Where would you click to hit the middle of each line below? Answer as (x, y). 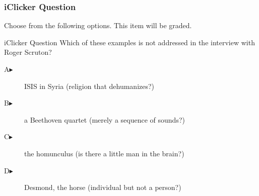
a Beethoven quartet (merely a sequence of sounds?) (105, 119)
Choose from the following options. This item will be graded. (98, 25)
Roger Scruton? (28, 52)
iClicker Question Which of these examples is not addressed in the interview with (129, 42)
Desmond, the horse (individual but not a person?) (103, 187)
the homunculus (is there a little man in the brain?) (104, 153)
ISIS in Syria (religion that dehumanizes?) (89, 86)
